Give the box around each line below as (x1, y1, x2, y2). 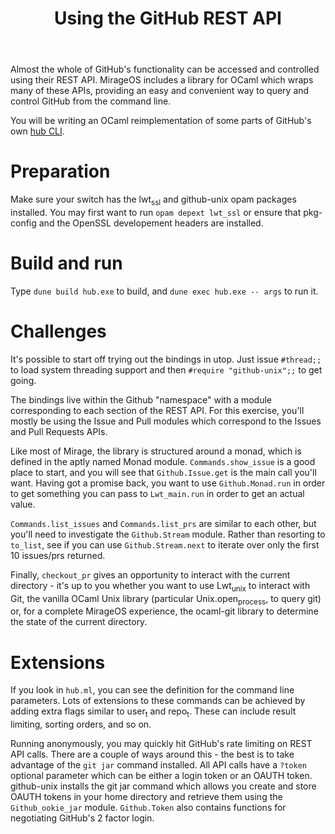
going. (10, 374, 37, 386)
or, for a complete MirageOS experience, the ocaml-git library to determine (10, 605, 319, 617)
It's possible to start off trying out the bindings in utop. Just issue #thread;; (10, 353, 322, 365)
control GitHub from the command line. (10, 95, 172, 107)
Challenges (10, 320, 107, 343)
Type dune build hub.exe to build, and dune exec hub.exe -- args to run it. (10, 285, 319, 297)
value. (10, 498, 36, 510)
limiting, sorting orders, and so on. (10, 718, 152, 731)
